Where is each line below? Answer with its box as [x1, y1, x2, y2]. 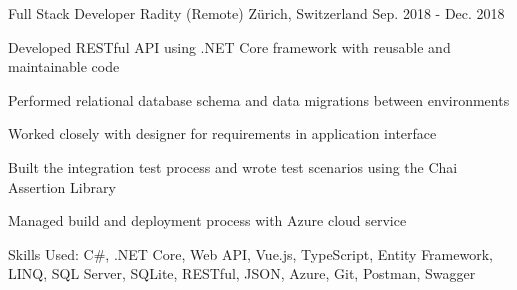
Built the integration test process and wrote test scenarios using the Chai [8, 156, 458, 177]
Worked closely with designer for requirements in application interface [8, 123, 437, 144]
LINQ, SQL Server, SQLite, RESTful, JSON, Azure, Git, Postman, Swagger [8, 263, 476, 284]
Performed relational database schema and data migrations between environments [8, 89, 510, 110]
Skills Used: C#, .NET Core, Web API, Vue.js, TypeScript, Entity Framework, [8, 243, 493, 264]
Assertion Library [8, 176, 116, 197]
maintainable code [8, 56, 120, 77]
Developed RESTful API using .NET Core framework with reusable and [8, 36, 451, 57]
